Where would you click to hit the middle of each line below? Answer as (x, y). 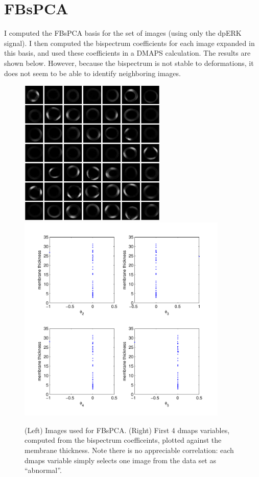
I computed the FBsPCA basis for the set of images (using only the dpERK (123, 33)
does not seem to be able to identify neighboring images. (92, 73)
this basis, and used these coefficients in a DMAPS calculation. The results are (127, 53)
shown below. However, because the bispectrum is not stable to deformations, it (129, 63)
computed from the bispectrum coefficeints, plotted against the (123, 440)
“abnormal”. (43, 470)
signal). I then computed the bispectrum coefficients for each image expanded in (129, 43)
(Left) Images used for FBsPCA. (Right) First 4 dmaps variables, (127, 430)
